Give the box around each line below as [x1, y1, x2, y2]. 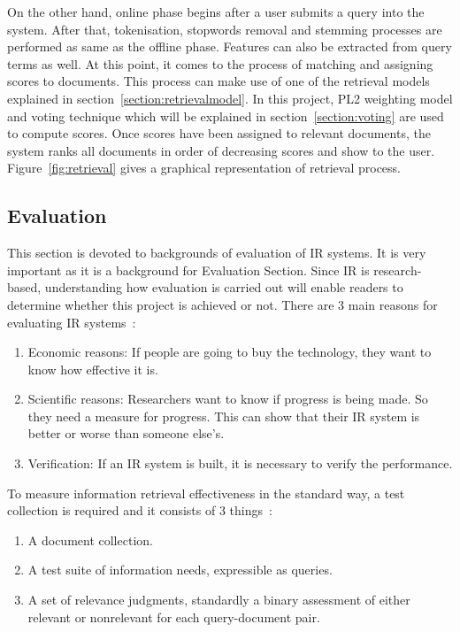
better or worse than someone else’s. [27, 424, 225, 443]
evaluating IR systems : [7, 312, 136, 331]
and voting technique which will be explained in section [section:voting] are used [7, 106, 444, 125]
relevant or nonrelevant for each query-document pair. [27, 607, 320, 626]
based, [7, 278, 42, 297]
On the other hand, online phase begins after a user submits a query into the [7, 3, 425, 20]
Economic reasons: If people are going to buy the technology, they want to [27, 343, 432, 361]
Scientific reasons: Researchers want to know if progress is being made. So [27, 389, 428, 408]
